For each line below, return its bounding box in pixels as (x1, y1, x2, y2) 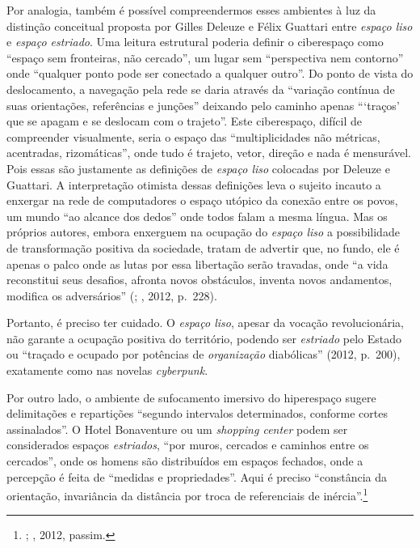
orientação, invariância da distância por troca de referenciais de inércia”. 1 (6, 485, 368, 503)
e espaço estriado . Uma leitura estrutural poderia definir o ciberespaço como (6, 33, 384, 50)
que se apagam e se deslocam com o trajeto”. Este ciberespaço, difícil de (6, 113, 363, 130)
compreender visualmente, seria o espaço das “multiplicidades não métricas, (6, 128, 380, 145)
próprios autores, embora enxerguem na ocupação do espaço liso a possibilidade (6, 223, 400, 240)
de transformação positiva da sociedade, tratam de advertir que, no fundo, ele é (6, 239, 400, 256)
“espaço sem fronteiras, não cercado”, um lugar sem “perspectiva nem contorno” (6, 49, 404, 66)
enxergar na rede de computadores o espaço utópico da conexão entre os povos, (6, 192, 398, 209)
